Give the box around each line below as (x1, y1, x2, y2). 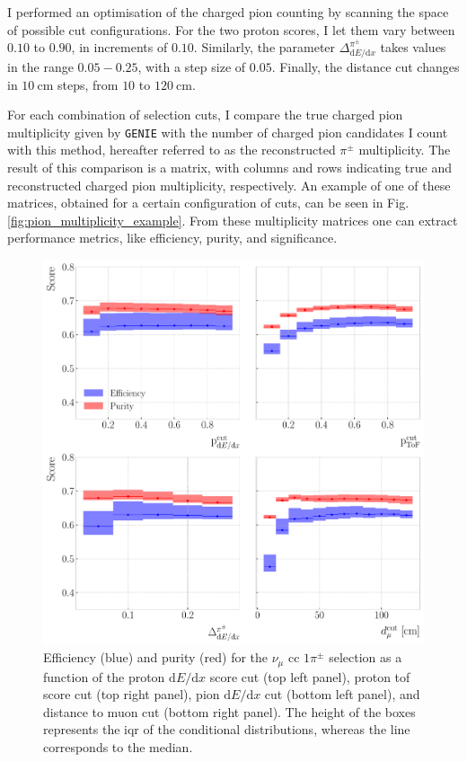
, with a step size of (137, 57, 246, 75)
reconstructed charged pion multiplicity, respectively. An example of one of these (7, 175, 451, 194)
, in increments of (71, 38, 168, 57)
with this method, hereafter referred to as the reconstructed (7, 140, 336, 159)
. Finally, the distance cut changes (271, 57, 460, 75)
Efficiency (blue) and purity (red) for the (43, 648, 269, 667)
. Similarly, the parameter (193, 38, 336, 57)
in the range (7, 57, 74, 75)
